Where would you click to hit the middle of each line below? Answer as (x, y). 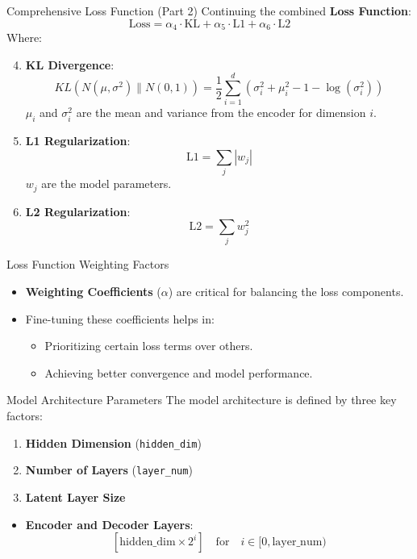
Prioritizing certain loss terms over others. (149, 346)
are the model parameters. (106, 184)
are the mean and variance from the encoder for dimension (221, 113)
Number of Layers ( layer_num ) (109, 470)
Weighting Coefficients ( (93, 292)
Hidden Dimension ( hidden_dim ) (113, 442)
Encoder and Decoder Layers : (109, 524)
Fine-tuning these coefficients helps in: (120, 318)
